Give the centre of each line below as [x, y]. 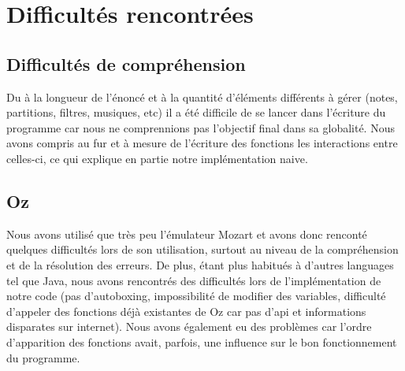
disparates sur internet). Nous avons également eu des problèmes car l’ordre [189, 326]
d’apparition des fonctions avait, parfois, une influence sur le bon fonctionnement [202, 341]
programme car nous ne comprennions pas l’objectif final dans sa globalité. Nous [201, 127]
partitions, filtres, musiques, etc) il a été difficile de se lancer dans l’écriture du [196, 112]
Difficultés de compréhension [126, 63]
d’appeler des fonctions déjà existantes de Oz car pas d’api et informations [186, 311]
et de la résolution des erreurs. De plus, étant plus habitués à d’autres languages [200, 264]
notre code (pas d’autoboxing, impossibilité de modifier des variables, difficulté [196, 296]
